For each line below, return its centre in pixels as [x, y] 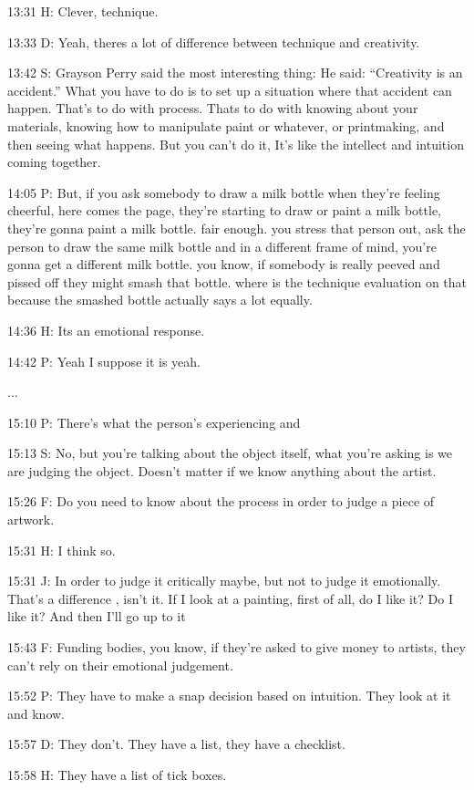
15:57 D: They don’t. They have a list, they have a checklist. [176, 744]
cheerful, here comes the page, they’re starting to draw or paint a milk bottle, [224, 210]
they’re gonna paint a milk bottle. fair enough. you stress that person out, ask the [237, 228]
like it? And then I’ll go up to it [97, 616]
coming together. [54, 162]
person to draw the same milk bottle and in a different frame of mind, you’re [222, 246]
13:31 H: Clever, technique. [83, 11]
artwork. [31, 520]
